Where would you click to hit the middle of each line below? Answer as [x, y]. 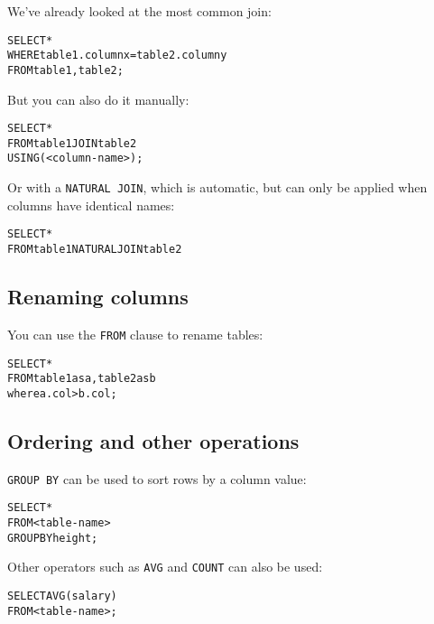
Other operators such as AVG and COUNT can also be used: [165, 567]
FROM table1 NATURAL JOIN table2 [95, 250]
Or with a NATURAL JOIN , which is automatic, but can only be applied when [217, 187]
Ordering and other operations [153, 440]
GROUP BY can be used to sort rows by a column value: [157, 478]
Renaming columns [98, 297]
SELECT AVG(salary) [62, 596]
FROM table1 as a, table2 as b [82, 379]
